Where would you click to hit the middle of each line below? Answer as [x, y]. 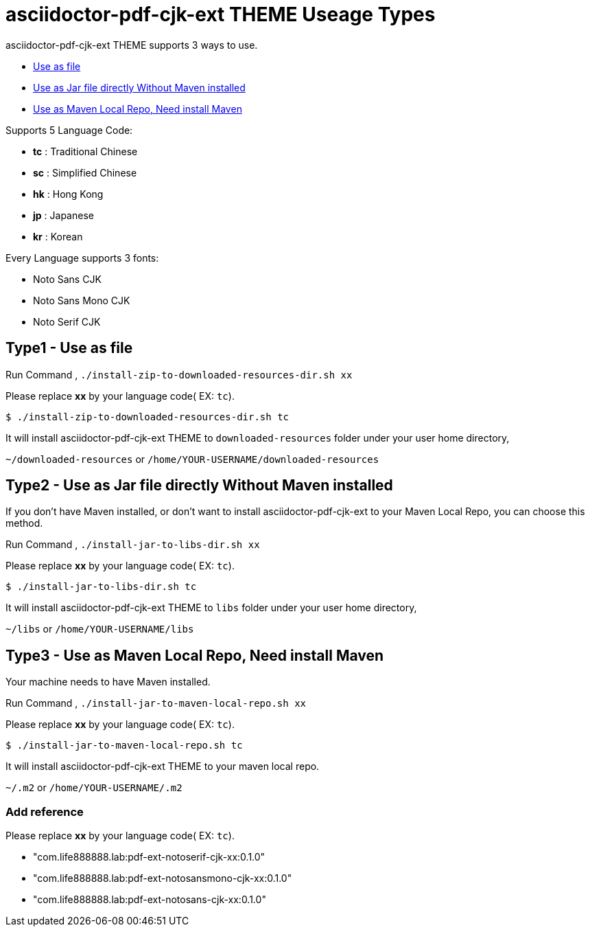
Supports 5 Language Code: [69, 130]
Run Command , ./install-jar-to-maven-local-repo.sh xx [156, 703]
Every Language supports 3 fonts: [82, 258]
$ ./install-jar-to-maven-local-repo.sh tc [124, 746]
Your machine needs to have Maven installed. [108, 682]
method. [24, 523]
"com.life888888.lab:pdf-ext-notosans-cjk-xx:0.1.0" [150, 900]
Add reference [45, 811]
